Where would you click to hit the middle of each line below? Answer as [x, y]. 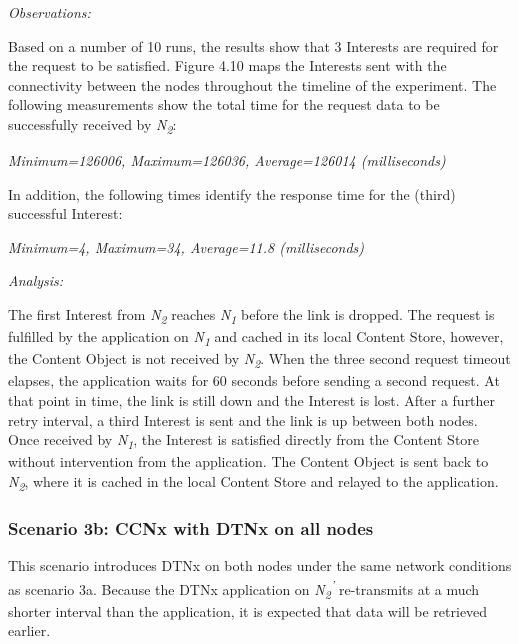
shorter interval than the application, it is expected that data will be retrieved [248, 610]
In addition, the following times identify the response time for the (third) [232, 193]
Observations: [49, 12]
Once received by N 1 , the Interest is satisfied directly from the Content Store [244, 441]
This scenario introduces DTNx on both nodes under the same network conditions [260, 565]
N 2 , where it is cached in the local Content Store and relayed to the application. [253, 482]
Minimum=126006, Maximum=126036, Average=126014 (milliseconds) [227, 160]
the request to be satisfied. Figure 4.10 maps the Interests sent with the [227, 65]
